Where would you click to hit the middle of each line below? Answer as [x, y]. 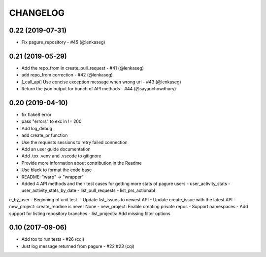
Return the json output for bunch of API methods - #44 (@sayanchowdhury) [99, 89]
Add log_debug [37, 128]
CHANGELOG [37, 13]
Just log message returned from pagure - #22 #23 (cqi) [78, 246]
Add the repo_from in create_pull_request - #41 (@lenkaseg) [83, 68]
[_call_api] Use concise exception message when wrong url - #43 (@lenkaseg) [101, 82]
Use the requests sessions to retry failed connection [74, 142]
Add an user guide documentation [56, 149]
